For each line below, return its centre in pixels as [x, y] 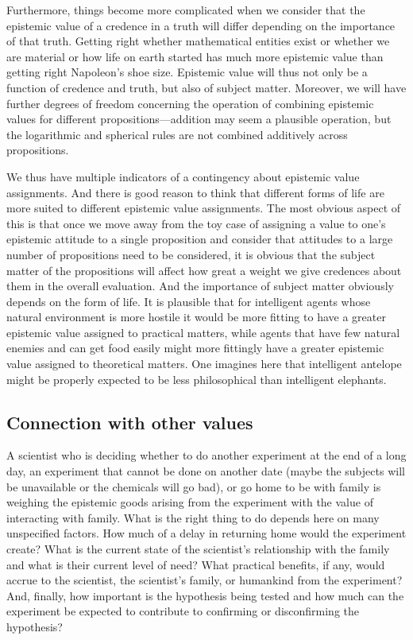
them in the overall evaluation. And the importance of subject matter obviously [200, 286]
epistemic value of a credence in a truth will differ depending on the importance [201, 25]
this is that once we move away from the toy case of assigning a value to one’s [196, 223]
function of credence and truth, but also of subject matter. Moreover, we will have [206, 87]
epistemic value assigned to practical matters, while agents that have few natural [203, 332]
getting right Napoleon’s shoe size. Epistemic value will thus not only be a [187, 72]
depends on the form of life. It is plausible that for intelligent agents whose [189, 301]
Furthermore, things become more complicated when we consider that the [186, 10]
